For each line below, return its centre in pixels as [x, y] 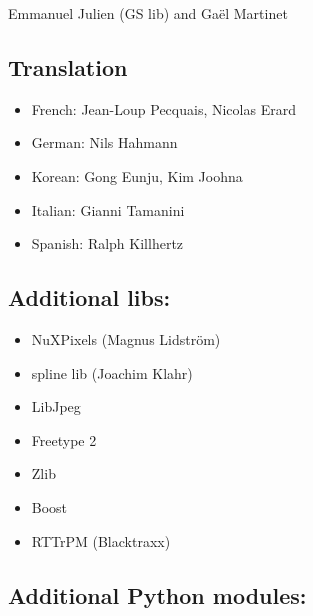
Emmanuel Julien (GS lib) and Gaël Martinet [148, 13]
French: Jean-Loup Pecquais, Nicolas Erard [163, 108]
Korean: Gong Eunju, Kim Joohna [137, 175]
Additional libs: [89, 297]
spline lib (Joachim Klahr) [112, 372]
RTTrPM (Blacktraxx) [101, 540]
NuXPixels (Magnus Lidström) [126, 338]
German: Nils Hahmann [104, 142]
